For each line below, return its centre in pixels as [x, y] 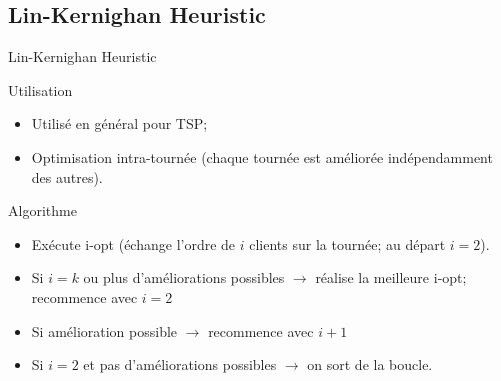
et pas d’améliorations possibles [180, 364]
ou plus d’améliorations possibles [184, 277]
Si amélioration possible [104, 330]
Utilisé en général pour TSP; [119, 123]
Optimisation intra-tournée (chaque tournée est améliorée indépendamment [262, 156]
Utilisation [40, 89]
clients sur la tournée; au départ [347, 243]
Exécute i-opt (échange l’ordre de [133, 243]
